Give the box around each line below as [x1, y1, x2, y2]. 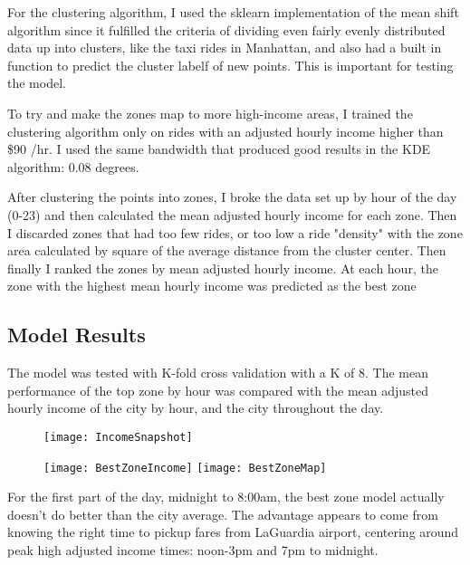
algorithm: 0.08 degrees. [7, 157, 139, 176]
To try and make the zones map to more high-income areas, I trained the [7, 103, 413, 122]
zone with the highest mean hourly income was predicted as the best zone [7, 276, 417, 295]
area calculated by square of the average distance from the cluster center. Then [7, 241, 446, 260]
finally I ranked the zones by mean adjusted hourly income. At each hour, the [7, 258, 438, 277]
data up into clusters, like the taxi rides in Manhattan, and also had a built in [7, 38, 442, 57]
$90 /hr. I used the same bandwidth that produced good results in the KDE [7, 139, 431, 158]
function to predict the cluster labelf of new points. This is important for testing [7, 55, 454, 74]
